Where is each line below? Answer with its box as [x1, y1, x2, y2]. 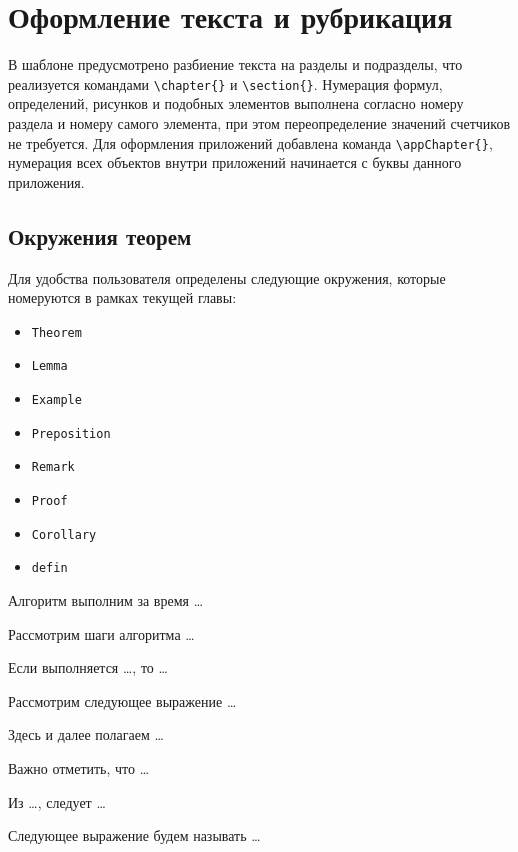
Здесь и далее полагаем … [8, 724, 164, 745]
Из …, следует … [8, 791, 106, 812]
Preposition [31, 426, 111, 441]
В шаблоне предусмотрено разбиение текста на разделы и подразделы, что [8, 54, 463, 75]
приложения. [8, 171, 85, 192]
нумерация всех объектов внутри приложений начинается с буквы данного [8, 152, 462, 173]
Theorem [31, 325, 82, 340]
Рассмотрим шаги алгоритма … [8, 623, 195, 644]
